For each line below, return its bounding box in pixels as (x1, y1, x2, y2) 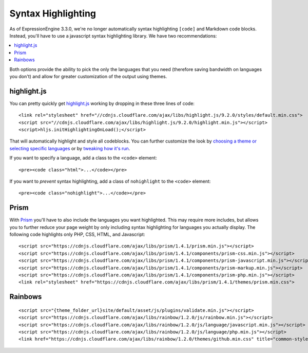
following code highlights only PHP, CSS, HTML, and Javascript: (9, 232, 145, 237)
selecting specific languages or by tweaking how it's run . (9, 145, 130, 151)
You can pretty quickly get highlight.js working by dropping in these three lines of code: (9, 100, 195, 107)
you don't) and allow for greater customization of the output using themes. (9, 73, 167, 79)
